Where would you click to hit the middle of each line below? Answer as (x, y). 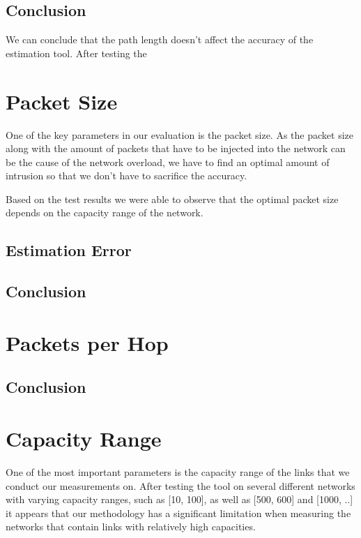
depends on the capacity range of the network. (105, 212)
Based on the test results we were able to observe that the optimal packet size (172, 199)
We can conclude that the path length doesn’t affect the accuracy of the (160, 39)
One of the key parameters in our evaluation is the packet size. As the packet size (179, 134)
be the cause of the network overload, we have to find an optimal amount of (168, 162)
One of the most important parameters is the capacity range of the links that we (178, 471)
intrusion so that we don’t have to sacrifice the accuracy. (126, 175)
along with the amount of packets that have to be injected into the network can (176, 148)
